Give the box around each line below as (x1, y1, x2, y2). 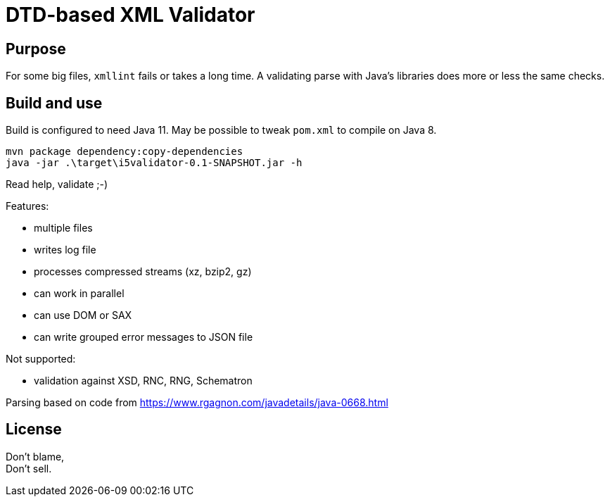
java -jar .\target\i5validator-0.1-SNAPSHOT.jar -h (6, 157, 303, 169)
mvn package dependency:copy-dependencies (6, 146, 243, 158)
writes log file (34, 244, 96, 256)
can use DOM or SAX (34, 309, 132, 322)
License (6, 420, 62, 439)
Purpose (6, 39, 66, 58)
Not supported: (6, 353, 76, 365)
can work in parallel (34, 287, 125, 300)
